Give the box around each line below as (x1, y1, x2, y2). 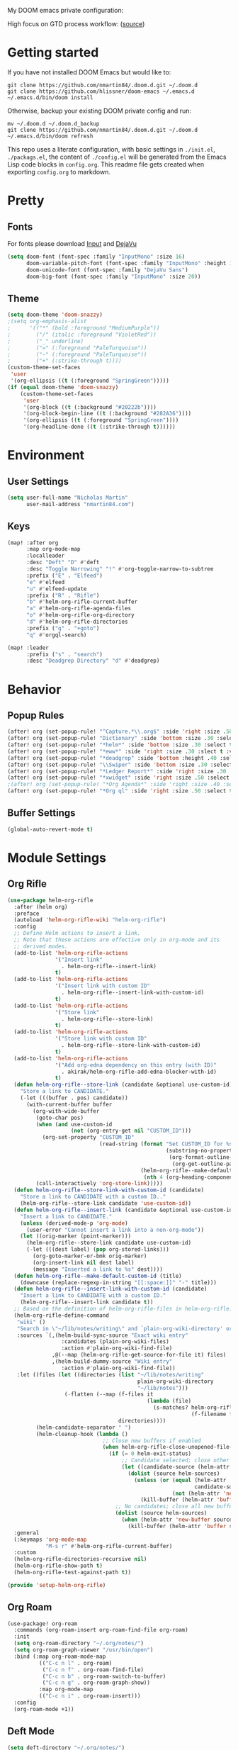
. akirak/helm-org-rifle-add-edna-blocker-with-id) (61, 1068, 217, 1075)
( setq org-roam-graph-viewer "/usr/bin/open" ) (13, 1647, 154, 1654)
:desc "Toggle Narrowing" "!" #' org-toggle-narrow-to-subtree (25, 566, 214, 573)
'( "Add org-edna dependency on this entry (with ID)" (55, 1061, 217, 1069)
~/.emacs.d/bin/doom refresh (7, 133, 93, 140)
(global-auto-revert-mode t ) (7, 826, 93, 833)
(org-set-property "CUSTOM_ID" (42, 1134, 135, 1141)
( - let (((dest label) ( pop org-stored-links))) (25, 1246, 170, 1253)
